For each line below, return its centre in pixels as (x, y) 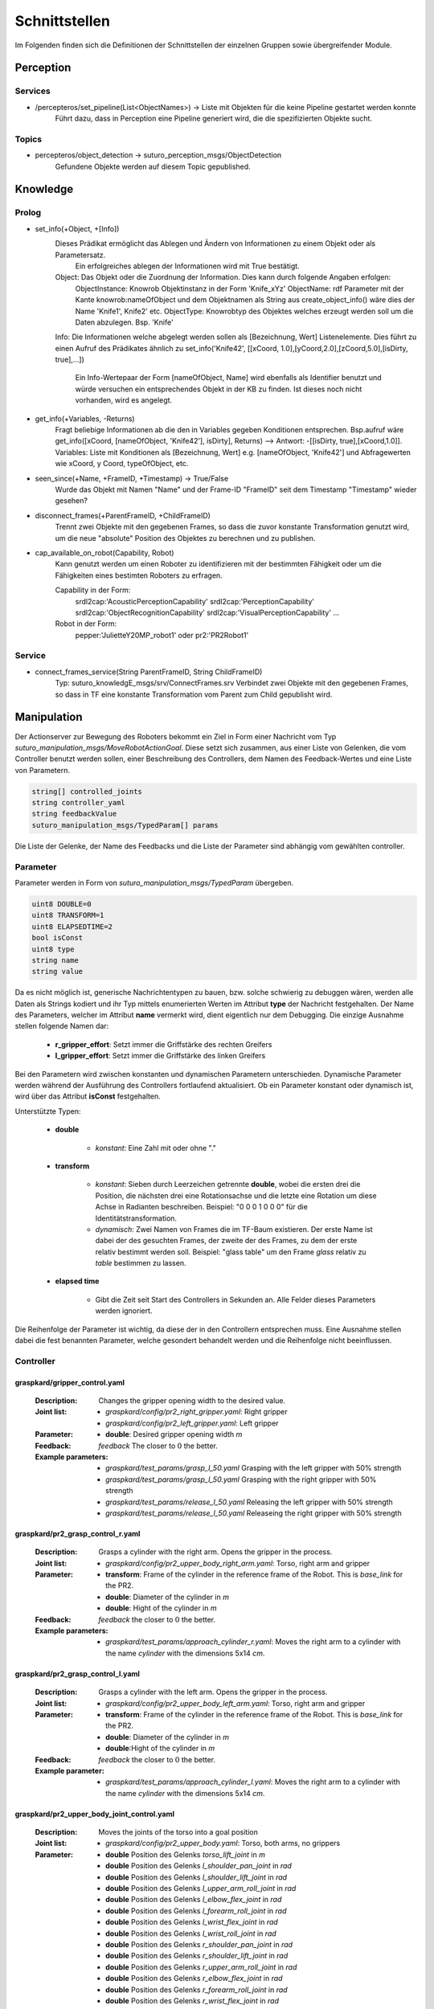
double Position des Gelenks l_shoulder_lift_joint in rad (197, 1877)
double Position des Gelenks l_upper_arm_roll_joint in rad (201, 1888)
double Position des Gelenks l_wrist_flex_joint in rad (192, 1922)
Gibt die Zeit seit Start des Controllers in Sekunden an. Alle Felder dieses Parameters (235, 1299)
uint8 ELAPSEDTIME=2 (72, 927)
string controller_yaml (79, 803)
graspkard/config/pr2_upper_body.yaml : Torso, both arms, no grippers (223, 1843)
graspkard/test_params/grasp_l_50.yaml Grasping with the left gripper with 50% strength (254, 1468)
